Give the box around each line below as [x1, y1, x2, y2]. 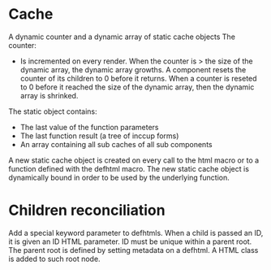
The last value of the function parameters [19, 122, 159, 132]
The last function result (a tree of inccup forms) [19, 131, 179, 141]
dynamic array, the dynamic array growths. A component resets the [19, 64, 247, 74]
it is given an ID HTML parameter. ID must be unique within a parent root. [8, 237, 252, 246]
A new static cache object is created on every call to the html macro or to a [8, 155, 260, 165]
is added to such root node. [8, 254, 101, 263]
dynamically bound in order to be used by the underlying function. [8, 172, 230, 182]
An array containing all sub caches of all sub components [19, 139, 213, 149]
